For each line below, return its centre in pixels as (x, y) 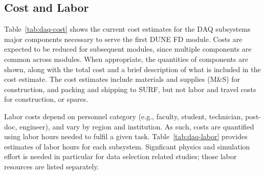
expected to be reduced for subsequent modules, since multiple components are (128, 49)
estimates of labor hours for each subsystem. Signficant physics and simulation (127, 146)
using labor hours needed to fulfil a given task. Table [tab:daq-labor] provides (126, 136)
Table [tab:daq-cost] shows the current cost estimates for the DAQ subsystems (127, 29)
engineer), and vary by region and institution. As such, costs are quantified (137, 126)
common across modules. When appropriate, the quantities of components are (126, 59)
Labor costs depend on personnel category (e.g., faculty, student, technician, (124, 116)
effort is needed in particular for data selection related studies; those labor (120, 156)
